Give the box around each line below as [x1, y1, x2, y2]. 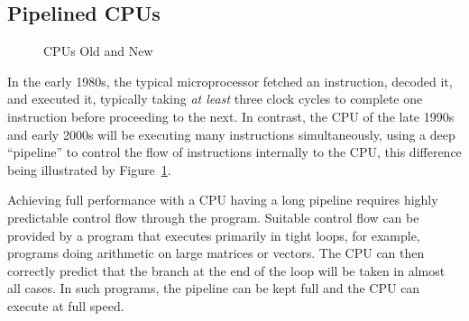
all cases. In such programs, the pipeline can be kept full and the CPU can [7, 279, 420, 298]
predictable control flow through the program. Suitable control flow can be [7, 207, 419, 226]
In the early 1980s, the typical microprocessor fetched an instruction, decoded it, [7, 71, 453, 90]
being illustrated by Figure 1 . [7, 160, 171, 179]
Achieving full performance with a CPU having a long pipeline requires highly [7, 190, 438, 209]
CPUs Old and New [43, 41, 153, 60]
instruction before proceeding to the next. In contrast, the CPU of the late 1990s [7, 106, 455, 125]
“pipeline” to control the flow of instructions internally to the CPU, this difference [7, 142, 462, 161]
